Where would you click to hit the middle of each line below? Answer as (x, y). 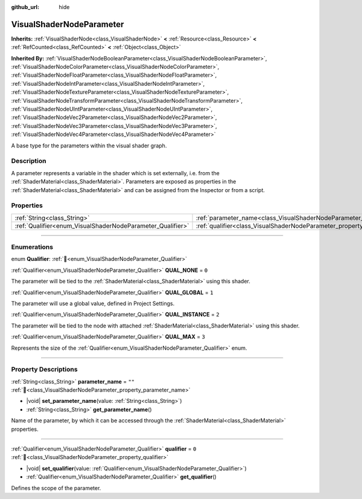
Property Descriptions (44, 370)
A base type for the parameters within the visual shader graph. (89, 146)
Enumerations (32, 247)
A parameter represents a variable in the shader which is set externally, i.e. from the (115, 173)
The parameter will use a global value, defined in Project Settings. (93, 303)
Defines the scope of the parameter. (56, 488)
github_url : (25, 7)
